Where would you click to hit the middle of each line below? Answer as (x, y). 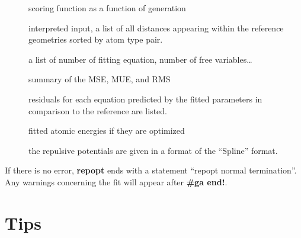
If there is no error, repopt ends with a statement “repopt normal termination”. (151, 170)
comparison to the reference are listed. (98, 110)
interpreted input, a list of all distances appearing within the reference (156, 28)
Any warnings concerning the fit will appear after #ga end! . (116, 181)
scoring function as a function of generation (107, 8)
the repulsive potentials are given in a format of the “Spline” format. (153, 150)
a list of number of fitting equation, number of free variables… (140, 59)
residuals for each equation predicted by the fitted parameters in (145, 99)
